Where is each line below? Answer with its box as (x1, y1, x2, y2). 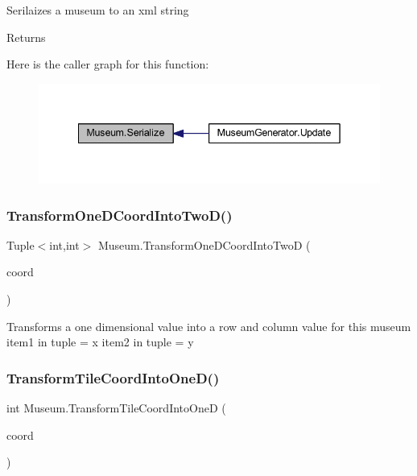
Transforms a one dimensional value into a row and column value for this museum (6, 317, 411, 334)
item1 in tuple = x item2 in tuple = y (6, 333, 194, 350)
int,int (49, 236, 80, 253)
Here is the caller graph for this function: (6, 56, 209, 72)
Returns (6, 28, 46, 45)
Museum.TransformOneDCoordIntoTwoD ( (97, 236, 311, 253)
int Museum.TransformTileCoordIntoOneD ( (6, 399, 226, 416)
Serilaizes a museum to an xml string (6, 2, 189, 18)
